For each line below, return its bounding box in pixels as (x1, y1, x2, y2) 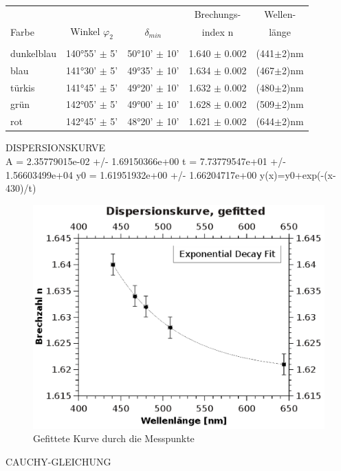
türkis (10, 80, 35, 94)
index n (201, 24, 234, 39)
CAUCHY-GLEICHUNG (5, 454, 111, 468)
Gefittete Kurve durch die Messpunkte (33, 431, 195, 446)
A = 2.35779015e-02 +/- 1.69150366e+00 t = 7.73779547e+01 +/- (5, 153, 286, 168)
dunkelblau (10, 45, 56, 60)
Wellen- (264, 6, 296, 21)
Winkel (70, 23, 100, 38)
